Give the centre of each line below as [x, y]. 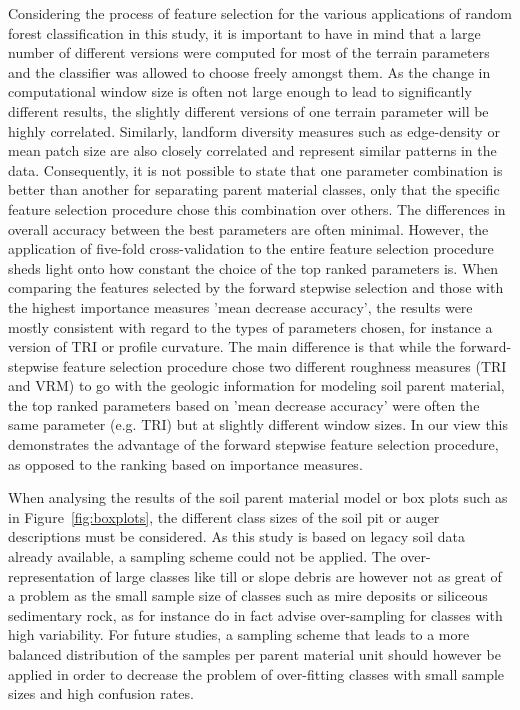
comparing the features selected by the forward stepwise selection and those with [256, 287]
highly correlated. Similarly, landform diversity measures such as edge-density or [254, 130]
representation [51, 575]
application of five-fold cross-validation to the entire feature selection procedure [251, 248]
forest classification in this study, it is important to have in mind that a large [244, 32]
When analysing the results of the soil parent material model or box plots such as [258, 497]
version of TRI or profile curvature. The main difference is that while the [232, 346]
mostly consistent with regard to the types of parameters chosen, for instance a [250, 326]
